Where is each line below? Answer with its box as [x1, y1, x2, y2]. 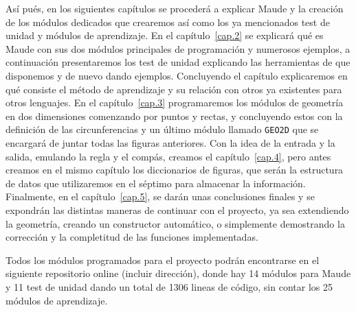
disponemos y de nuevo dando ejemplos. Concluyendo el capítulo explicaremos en [5, 68, 348, 82]
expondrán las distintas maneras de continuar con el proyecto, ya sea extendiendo [5, 202, 349, 217]
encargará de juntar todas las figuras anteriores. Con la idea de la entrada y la [5, 136, 335, 149]
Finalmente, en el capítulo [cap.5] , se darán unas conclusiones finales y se [5, 189, 315, 204]
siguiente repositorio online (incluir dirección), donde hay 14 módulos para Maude [5, 266, 351, 280]
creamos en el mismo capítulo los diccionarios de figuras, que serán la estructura [5, 163, 344, 177]
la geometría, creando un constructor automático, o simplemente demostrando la [5, 216, 345, 230]
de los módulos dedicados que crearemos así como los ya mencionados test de [5, 14, 330, 29]
